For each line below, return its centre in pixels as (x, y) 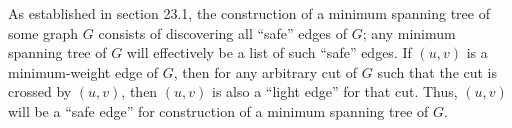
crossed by (40, 91)
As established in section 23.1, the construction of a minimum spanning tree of (249, 13)
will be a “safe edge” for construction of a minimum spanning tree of (218, 110)
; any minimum (409, 32)
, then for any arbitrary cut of (265, 71)
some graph (43, 32)
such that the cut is (437, 71)
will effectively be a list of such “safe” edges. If (269, 52)
